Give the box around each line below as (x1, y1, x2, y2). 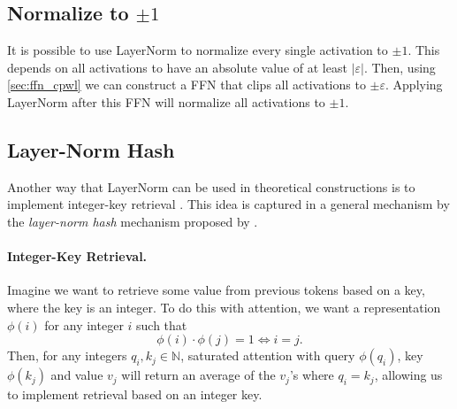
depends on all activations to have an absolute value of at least (7, 58, 347, 76)
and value (50, 366, 103, 384)
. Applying (385, 75, 443, 94)
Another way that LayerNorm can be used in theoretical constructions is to (7, 177, 415, 196)
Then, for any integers (7, 346, 127, 365)
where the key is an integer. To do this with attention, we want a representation (7, 297, 441, 316)
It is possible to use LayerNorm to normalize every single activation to (7, 41, 388, 59)
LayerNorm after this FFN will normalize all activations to (7, 92, 325, 111)
